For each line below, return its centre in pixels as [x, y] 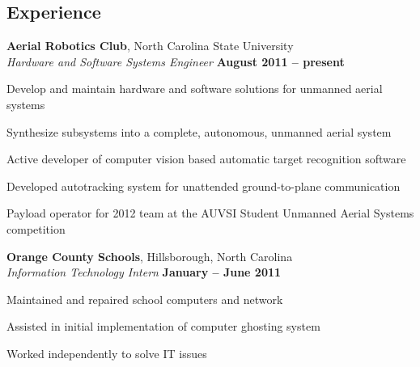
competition [36, 228]
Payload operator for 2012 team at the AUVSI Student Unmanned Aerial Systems [210, 213]
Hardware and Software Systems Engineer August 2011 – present [176, 61]
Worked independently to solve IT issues [107, 353]
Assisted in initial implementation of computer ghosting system [163, 326]
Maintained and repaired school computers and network [145, 299]
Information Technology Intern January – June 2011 [144, 272]
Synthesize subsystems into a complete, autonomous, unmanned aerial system [199, 131]
